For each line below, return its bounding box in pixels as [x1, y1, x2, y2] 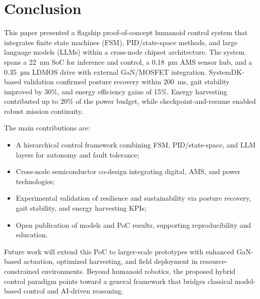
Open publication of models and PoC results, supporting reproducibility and [16, 219, 251, 230]
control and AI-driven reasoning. [23, 285, 123, 296]
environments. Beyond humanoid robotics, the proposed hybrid [41, 266, 235, 276]
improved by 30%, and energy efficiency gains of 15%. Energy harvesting [4, 86, 227, 96]
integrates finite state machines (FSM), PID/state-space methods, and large [4, 37, 238, 47]
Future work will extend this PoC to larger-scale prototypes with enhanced [4, 246, 234, 256]
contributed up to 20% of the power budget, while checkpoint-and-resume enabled [4, 96, 256, 106]
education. [16, 229, 48, 240]
